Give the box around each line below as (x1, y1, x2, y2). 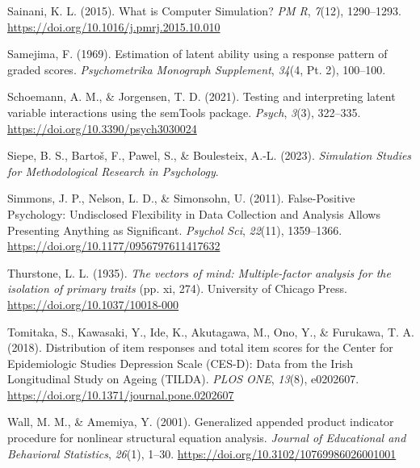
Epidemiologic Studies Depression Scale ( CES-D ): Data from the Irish (7, 354, 354, 371)
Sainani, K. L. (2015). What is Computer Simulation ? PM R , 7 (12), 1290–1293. (7, 2, 401, 19)
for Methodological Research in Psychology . (7, 162, 219, 179)
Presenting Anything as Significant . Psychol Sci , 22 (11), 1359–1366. (7, 221, 342, 238)
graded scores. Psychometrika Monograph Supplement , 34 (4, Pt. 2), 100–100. (7, 61, 386, 77)
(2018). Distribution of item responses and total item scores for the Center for (7, 339, 393, 356)
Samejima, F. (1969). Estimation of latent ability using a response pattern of (7, 45, 388, 62)
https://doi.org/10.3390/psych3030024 (7, 119, 197, 136)
